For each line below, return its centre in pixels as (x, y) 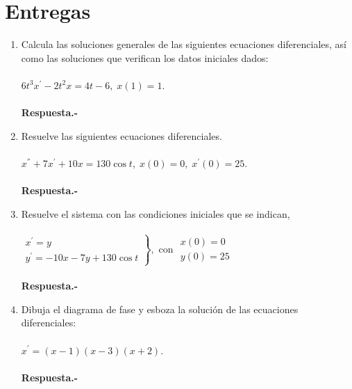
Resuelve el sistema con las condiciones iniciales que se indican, (156, 213)
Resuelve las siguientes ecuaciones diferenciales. (121, 135)
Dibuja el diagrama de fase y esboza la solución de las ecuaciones (160, 309)
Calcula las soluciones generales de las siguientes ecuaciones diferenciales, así (184, 44)
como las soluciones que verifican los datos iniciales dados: (145, 57)
